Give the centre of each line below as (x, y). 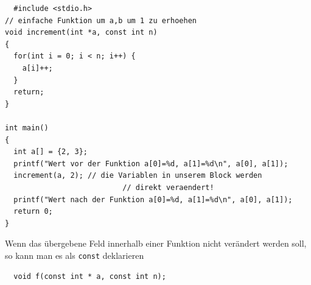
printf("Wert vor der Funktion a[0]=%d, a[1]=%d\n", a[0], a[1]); (151, 164)
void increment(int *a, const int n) (81, 33)
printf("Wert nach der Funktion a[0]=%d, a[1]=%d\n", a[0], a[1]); (153, 199)
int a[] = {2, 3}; (51, 152)
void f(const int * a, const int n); (90, 276)
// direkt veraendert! (168, 187)
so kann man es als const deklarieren (75, 255)
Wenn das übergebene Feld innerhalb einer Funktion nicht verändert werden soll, (156, 243)
